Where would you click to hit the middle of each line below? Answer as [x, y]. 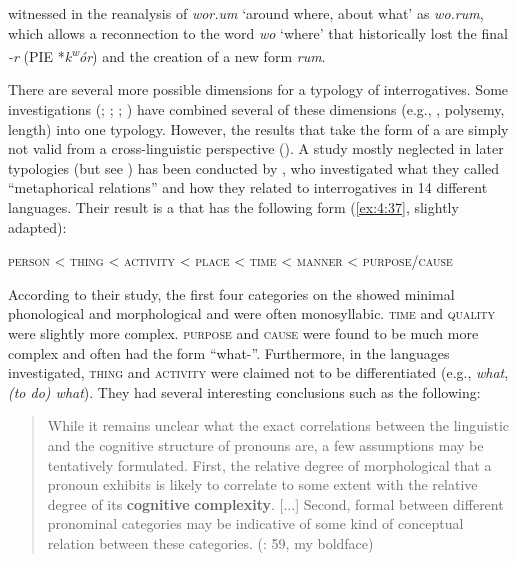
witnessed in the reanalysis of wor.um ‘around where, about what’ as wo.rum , [246, 13]
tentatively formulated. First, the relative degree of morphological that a [269, 464]
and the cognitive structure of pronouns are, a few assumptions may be [265, 444]
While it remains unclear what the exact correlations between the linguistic [278, 425]
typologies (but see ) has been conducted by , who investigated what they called [254, 167]
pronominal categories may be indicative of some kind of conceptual [255, 523]
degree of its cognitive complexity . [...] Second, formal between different [275, 503]
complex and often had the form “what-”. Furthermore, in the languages [229, 352]
